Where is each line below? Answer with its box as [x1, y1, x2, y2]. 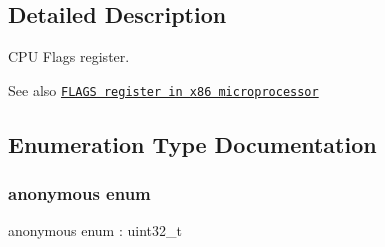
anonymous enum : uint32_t [8, 220, 182, 241]
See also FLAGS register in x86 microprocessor [8, 79, 319, 100]
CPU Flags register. [8, 46, 130, 67]
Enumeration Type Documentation [8, 128, 377, 159]
